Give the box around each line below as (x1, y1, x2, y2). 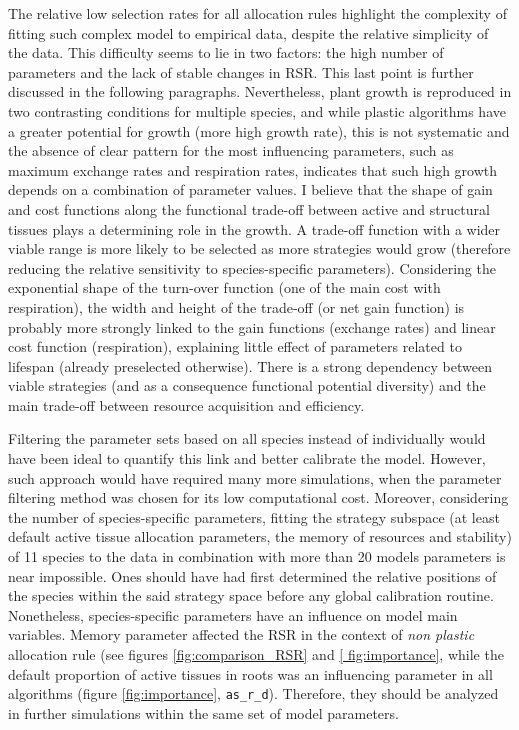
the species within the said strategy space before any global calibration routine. (8, 585, 494, 606)
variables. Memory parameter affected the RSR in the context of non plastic (8, 624, 475, 645)
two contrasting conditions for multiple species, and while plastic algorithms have (8, 100, 506, 121)
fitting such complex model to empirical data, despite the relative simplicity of (8, 22, 489, 43)
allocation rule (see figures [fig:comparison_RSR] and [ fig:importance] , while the (8, 644, 504, 664)
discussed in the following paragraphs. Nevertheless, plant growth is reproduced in (8, 81, 512, 102)
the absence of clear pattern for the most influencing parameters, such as (8, 140, 454, 161)
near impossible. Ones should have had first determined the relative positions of (8, 565, 497, 586)
